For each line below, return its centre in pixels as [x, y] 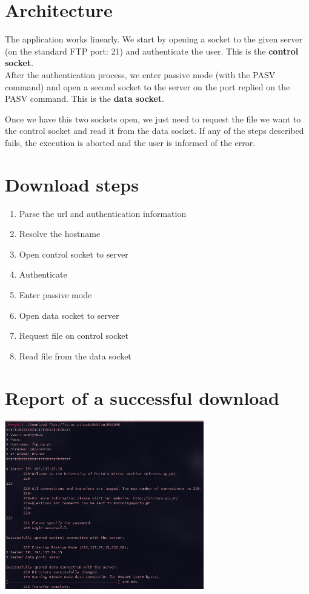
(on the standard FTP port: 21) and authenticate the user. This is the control [152, 51]
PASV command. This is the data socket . [85, 98]
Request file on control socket [74, 335]
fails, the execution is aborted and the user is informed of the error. [130, 142]
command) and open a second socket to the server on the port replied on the [148, 86]
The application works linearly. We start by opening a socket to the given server [154, 39]
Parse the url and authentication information [103, 213]
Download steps [72, 184]
